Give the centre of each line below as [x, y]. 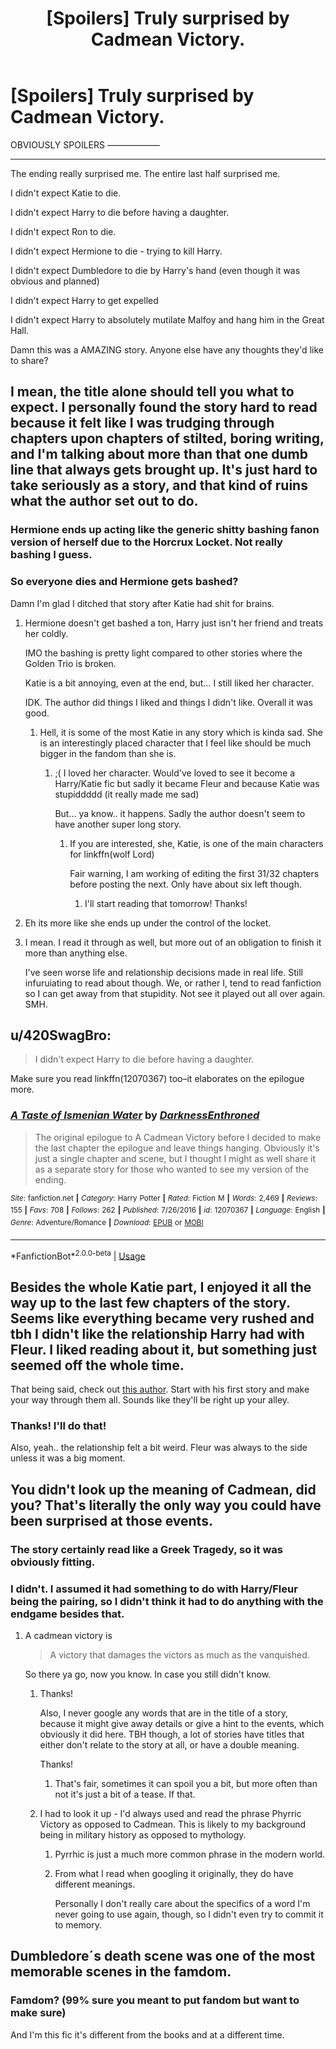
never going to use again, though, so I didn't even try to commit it [189, 1914]
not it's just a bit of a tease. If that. [125, 1794]
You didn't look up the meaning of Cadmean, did [163, 1489]
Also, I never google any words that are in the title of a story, [164, 1713]
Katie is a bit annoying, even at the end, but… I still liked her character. [169, 683]
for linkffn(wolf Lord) [112, 854]
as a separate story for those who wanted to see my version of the [172, 1169]
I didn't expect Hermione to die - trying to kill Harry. [116, 251]
